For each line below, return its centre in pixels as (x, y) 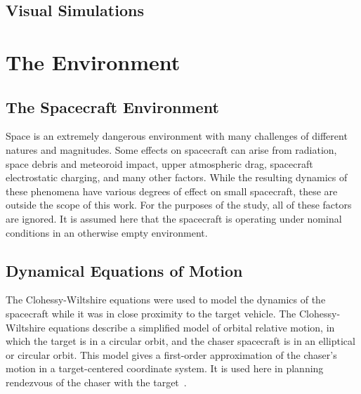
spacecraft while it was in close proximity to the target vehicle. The (151, 313)
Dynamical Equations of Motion (124, 270)
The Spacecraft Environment (112, 106)
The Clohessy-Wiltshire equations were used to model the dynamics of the (166, 300)
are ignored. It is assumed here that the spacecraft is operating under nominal (174, 218)
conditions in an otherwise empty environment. (107, 232)
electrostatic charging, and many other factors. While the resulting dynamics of (177, 177)
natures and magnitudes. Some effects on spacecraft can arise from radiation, (171, 149)
